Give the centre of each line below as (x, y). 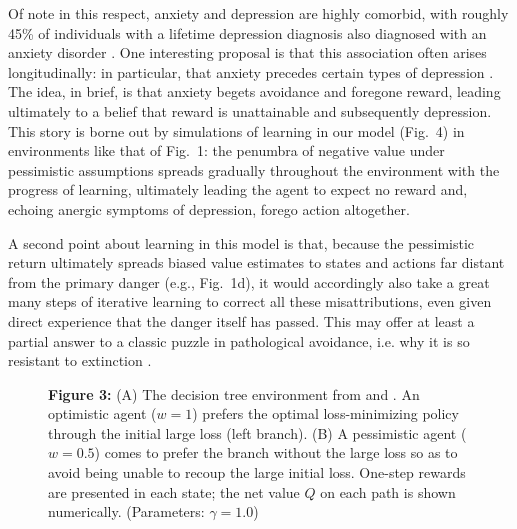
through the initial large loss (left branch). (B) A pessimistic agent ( (257, 432)
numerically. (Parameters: (126, 511)
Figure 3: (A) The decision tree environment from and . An (234, 393)
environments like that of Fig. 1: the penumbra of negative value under (226, 150)
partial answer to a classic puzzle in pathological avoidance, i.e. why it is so (239, 340)
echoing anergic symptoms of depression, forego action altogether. (209, 208)
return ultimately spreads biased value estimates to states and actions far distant (256, 262)
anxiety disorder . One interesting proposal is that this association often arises (247, 52)
